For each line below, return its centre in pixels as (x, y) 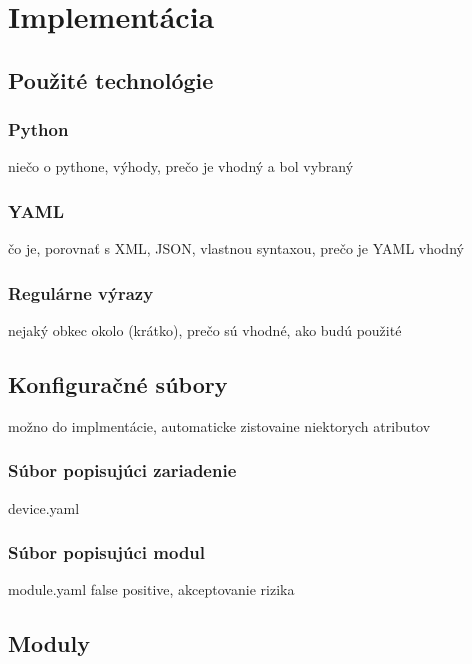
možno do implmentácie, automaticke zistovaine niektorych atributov (219, 425)
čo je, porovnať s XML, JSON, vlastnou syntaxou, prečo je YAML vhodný (236, 248)
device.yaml (44, 507)
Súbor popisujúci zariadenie (122, 470)
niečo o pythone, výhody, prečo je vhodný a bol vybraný (181, 166)
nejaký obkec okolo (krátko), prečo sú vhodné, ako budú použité (205, 330)
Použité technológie (111, 79)
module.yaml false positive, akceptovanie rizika (151, 589)
